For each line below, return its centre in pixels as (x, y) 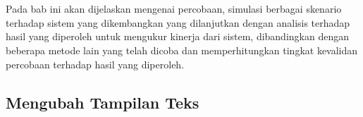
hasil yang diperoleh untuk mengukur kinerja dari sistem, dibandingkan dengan (177, 36)
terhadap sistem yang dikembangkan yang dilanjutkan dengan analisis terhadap (178, 22)
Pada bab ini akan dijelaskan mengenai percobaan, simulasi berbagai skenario (174, 9)
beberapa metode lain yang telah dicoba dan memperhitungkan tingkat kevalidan (182, 50)
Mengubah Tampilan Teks (103, 102)
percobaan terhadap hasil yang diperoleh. (95, 64)
